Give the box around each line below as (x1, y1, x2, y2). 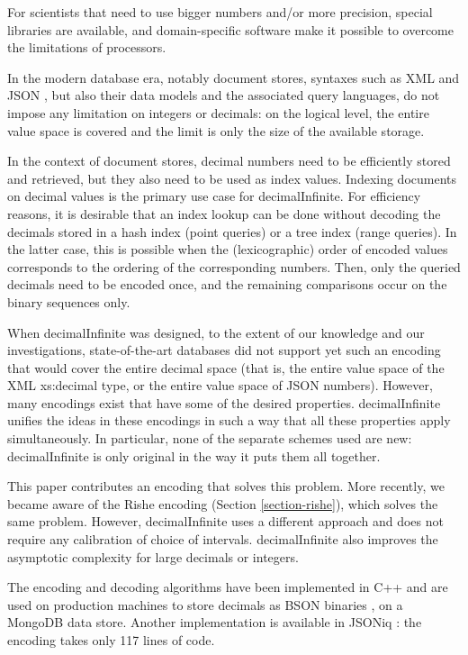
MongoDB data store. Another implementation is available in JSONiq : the (7, 613, 422, 632)
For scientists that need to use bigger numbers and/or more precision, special (7, 3, 433, 21)
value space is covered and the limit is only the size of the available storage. (7, 121, 425, 140)
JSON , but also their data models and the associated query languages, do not (7, 86, 440, 105)
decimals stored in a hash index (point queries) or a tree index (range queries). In (7, 222, 457, 241)
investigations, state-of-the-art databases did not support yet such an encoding (7, 341, 441, 359)
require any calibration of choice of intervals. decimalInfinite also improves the (7, 530, 438, 549)
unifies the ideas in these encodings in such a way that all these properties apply (7, 411, 451, 430)
